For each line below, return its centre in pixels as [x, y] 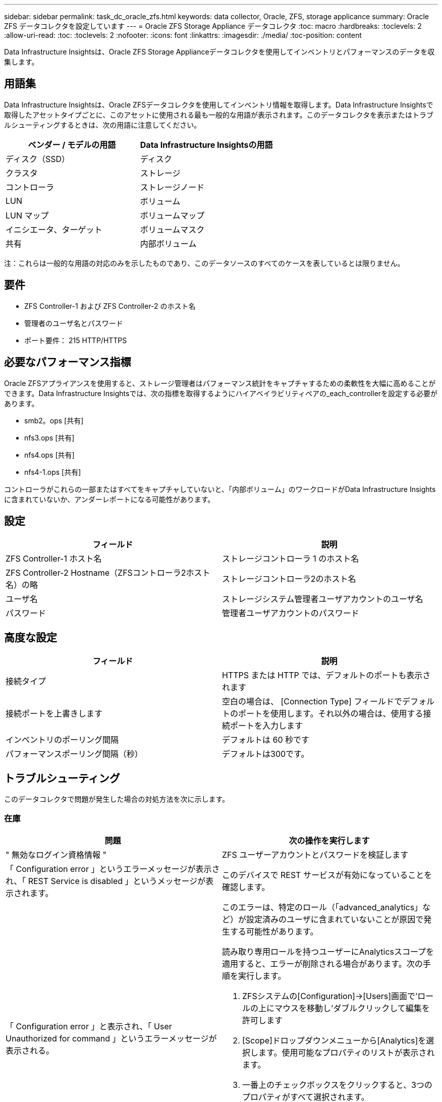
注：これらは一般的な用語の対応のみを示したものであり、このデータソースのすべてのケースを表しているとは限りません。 [204, 263]
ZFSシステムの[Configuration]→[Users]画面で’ [330, 996]
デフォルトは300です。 [266, 754]
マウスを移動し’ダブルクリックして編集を [352, 1008]
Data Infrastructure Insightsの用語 [206, 145]
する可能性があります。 [274, 931]
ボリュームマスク [172, 229]
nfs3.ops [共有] [49, 437]
